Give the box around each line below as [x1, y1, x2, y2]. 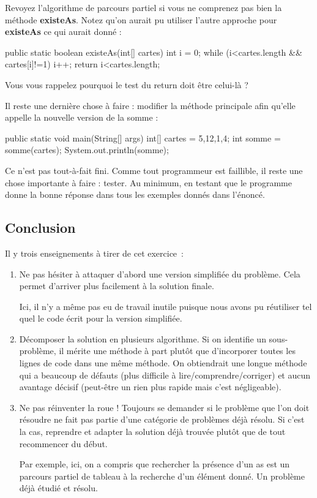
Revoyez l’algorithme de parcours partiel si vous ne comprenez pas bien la [5, 1, 282, 13]
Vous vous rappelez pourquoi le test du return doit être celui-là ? [5, 78, 248, 91]
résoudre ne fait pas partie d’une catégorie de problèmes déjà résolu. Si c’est [19, 413, 305, 426]
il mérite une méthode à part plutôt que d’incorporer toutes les [59, 344, 296, 357]
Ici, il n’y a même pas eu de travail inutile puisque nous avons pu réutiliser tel [19, 300, 312, 312]
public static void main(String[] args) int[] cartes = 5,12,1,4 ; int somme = [5, 131, 281, 144]
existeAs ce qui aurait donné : [5, 25, 122, 38]
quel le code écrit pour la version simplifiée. [19, 312, 182, 325]
